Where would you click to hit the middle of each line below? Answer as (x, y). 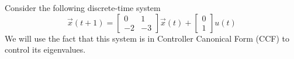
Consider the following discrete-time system (83, 8)
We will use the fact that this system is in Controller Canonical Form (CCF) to (147, 38)
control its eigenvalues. (45, 49)
